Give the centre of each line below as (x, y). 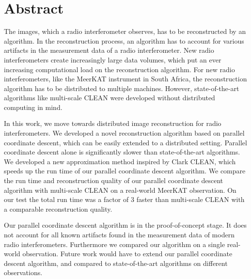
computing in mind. (33, 107)
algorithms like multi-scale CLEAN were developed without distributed (110, 98)
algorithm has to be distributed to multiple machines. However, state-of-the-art (122, 88)
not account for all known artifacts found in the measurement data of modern (119, 234)
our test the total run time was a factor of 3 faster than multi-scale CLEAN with (124, 199)
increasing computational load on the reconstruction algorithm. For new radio (119, 69)
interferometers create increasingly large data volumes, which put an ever (113, 59)
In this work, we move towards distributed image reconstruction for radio (113, 123)
